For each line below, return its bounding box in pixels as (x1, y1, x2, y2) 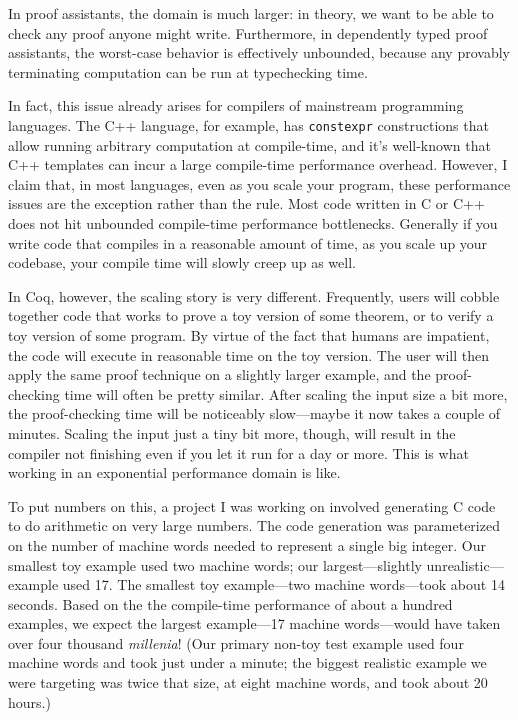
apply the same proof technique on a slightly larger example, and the (8, 364, 431, 385)
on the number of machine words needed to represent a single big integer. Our (8, 534, 487, 555)
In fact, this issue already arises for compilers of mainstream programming (8, 95, 464, 116)
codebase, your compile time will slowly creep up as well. (8, 252, 356, 273)
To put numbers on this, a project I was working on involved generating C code (8, 495, 496, 516)
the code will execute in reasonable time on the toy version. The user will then (8, 344, 489, 365)
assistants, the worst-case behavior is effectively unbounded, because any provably (8, 42, 510, 63)
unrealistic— (426, 554, 504, 575)
